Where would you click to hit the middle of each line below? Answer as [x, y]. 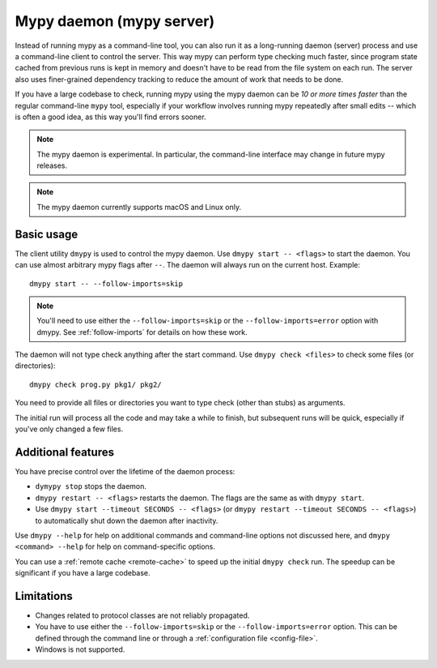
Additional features [65, 452]
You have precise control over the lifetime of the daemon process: [125, 471]
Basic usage [47, 234]
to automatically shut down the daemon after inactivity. [127, 520]
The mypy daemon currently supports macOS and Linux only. [139, 207]
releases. [52, 165]
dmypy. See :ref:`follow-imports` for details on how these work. [142, 332]
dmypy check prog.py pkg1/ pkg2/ [95, 384]
